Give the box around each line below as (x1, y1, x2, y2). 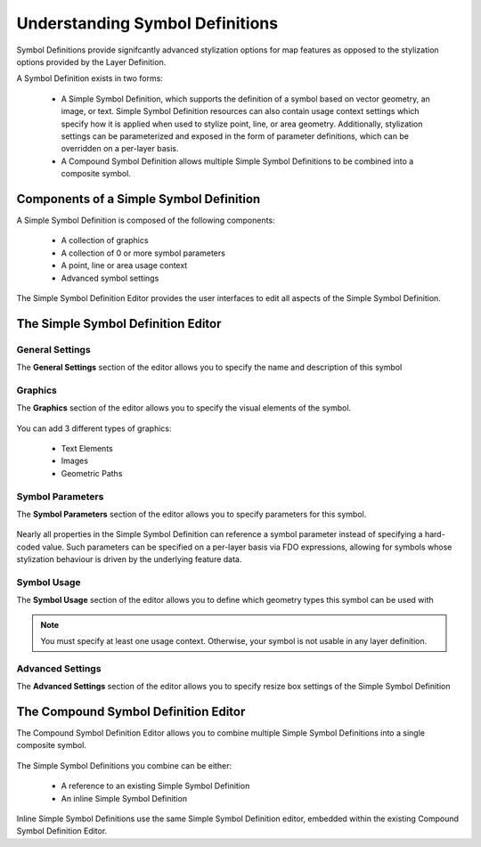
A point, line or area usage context (61, 260, 188, 271)
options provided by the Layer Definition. (16, 56, 167, 67)
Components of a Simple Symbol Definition (16, 191, 261, 207)
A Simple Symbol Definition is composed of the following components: (16, 215, 275, 225)
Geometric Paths (61, 468, 123, 478)
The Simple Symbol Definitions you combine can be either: (16, 760, 232, 770)
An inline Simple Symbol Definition (61, 793, 187, 803)
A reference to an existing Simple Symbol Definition (61, 780, 250, 792)
